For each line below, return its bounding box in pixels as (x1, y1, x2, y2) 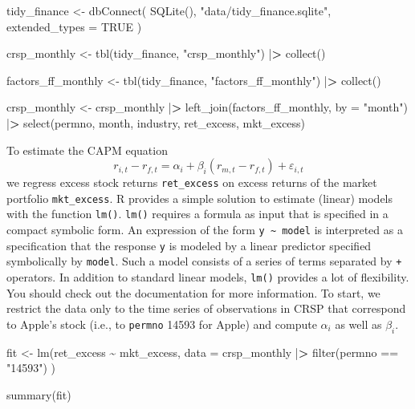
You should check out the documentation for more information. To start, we (6, 284, 380, 301)
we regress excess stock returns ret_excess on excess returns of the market (6, 174, 377, 191)
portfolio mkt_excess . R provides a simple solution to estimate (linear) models (6, 189, 393, 206)
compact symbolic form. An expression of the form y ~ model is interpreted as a (6, 221, 403, 238)
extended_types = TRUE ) (6, 18, 142, 34)
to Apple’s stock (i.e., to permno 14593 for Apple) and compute (6, 315, 317, 332)
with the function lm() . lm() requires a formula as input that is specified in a (6, 205, 389, 222)
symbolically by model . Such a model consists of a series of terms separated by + (6, 253, 402, 269)
